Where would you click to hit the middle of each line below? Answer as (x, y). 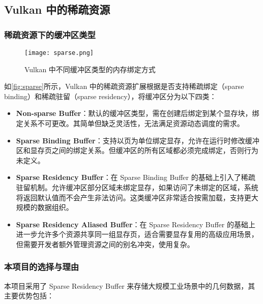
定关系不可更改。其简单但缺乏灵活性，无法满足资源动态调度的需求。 (130, 123)
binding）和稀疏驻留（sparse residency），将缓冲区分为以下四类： (110, 96)
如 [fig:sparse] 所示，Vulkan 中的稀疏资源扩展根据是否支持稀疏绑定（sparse (124, 86)
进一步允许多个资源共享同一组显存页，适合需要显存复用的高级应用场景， (137, 234)
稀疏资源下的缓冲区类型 (50, 34)
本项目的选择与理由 (42, 267)
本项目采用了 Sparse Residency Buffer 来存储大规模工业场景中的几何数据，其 (130, 285)
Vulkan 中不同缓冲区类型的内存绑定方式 (90, 69)
